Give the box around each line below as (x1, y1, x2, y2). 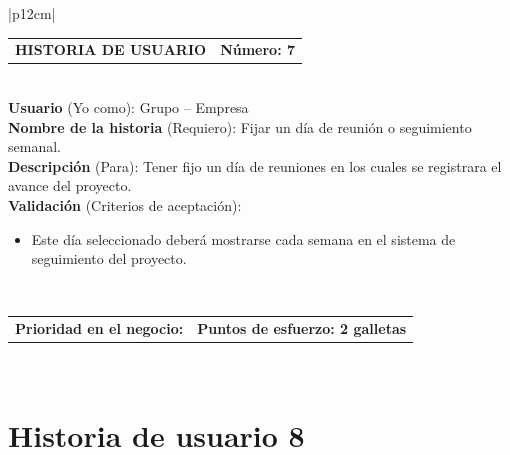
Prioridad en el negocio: (15, 318, 184, 339)
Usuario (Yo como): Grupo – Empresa (8, 97, 249, 118)
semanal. (8, 136, 61, 157)
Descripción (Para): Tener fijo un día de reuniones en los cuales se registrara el (8, 155, 502, 176)
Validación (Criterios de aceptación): (8, 195, 242, 215)
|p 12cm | (8, 3, 56, 23)
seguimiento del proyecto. (31, 248, 187, 269)
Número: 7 (220, 39, 296, 60)
